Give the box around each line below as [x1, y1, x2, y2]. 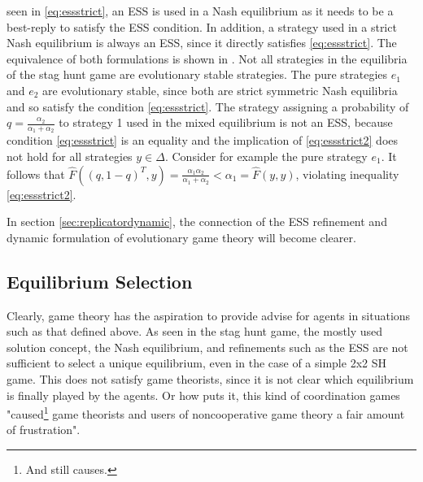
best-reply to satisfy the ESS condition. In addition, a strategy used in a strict [7, 18, 397, 35]
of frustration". [7, 421, 81, 438]
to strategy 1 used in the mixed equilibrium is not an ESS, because [59, 114, 393, 131]
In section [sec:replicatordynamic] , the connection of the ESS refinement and [7, 213, 387, 230]
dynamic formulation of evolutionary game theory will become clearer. [7, 228, 356, 245]
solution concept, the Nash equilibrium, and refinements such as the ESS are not [7, 338, 408, 355]
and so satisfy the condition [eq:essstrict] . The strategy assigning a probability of [7, 98, 409, 115]
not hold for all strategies [7, 147, 133, 164]
